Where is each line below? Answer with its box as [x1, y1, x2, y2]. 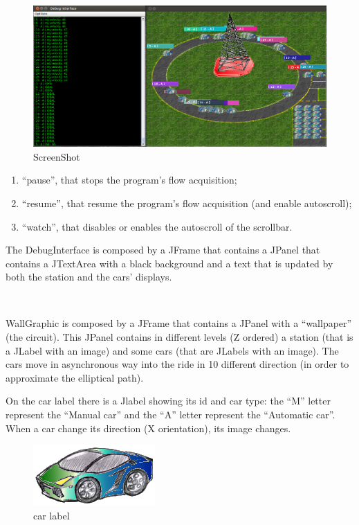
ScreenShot [33, 149, 80, 163]
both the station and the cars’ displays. [6, 269, 172, 284]
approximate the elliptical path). [6, 370, 144, 384]
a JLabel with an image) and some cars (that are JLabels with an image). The [6, 343, 339, 357]
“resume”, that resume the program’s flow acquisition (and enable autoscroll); [21, 195, 352, 210]
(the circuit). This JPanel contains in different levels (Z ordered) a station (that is [6, 330, 353, 344]
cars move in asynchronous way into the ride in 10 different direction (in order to [6, 357, 349, 371]
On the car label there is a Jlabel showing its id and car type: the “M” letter [6, 393, 331, 408]
